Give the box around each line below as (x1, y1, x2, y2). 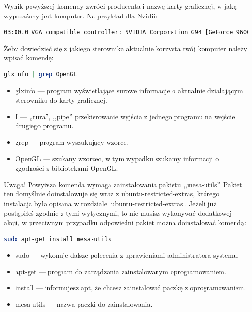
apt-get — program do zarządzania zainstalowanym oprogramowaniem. (15, 266, 226, 276)
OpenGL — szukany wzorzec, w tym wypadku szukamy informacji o (15, 153, 219, 163)
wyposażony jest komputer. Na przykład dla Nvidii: (4, 10, 157, 20)
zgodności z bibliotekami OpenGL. (15, 163, 118, 173)
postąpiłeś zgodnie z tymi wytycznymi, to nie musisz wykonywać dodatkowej (4, 208, 232, 218)
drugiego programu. (15, 121, 74, 131)
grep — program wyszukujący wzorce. (15, 137, 128, 147)
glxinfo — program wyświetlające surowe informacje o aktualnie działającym (15, 85, 243, 95)
